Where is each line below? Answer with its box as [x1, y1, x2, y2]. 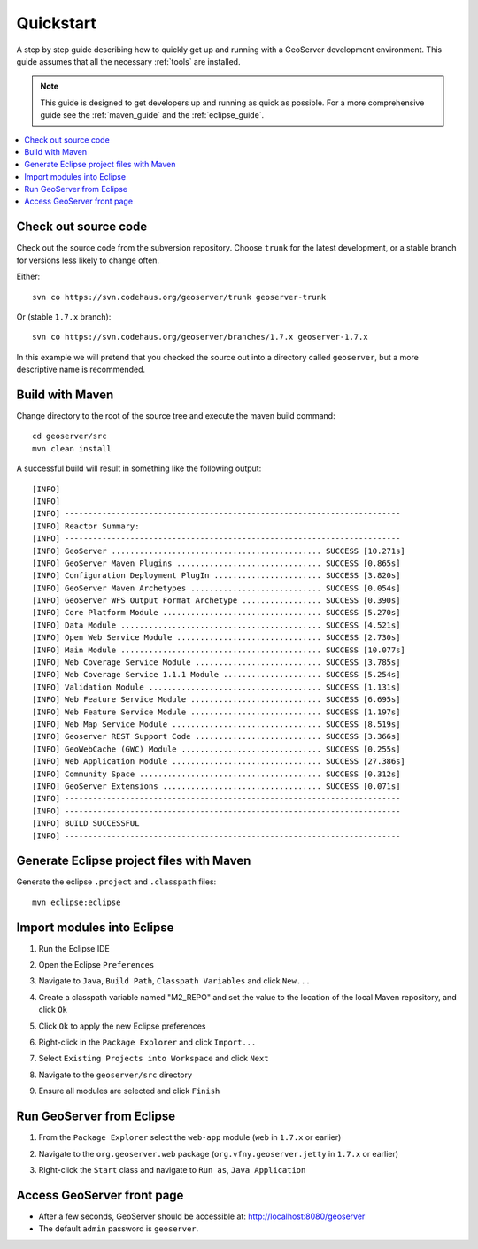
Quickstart [16, 13, 97, 33]
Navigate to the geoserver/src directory [38, 1069, 193, 1080]
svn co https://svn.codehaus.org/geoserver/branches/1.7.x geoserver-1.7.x [32, 332, 368, 343]
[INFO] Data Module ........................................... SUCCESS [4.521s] [32, 620, 401, 630]
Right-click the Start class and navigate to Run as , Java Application [38, 1164, 306, 1175]
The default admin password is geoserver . [38, 1223, 199, 1234]
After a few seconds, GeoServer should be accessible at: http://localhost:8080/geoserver [38, 1211, 366, 1222]
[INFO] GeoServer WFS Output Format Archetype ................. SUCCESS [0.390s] [32, 596, 401, 605]
